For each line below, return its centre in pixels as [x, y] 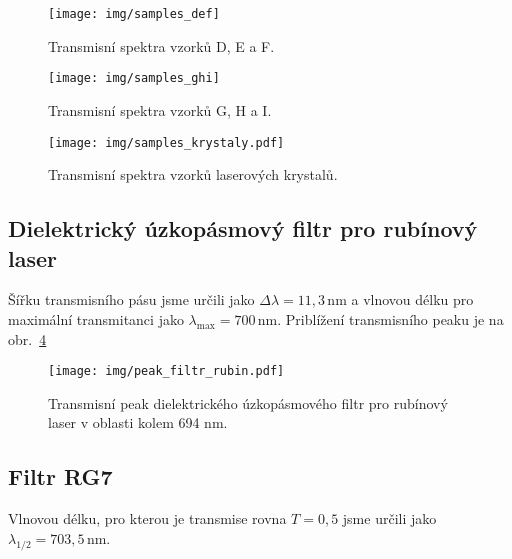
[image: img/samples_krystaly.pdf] [166, 142]
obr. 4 [27, 338]
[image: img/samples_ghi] [134, 78]
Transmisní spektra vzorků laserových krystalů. [193, 174]
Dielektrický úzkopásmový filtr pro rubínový [243, 228]
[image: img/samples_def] [134, 14]
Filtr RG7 [60, 476]
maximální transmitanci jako [96, 318]
